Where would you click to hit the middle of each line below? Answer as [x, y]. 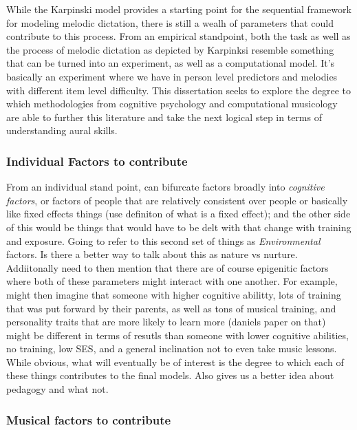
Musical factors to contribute [89, 419]
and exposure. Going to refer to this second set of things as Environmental [163, 240]
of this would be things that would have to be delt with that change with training [179, 227]
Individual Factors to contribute [97, 161]
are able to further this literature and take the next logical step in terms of [164, 117]
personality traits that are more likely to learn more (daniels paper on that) [166, 322]
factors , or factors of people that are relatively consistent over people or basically [177, 200]
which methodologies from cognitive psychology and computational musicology [172, 104]
